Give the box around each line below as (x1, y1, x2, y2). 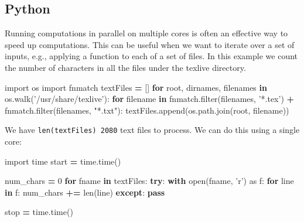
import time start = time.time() (5, 155, 121, 167)
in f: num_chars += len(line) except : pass (5, 186, 165, 198)
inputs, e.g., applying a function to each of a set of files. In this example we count (5, 50, 298, 62)
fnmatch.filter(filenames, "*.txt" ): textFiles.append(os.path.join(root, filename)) (5, 104, 289, 116)
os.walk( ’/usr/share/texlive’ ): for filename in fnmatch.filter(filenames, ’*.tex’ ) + (5, 93, 295, 105)
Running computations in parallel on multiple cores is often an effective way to (5, 27, 288, 39)
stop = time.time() (5, 206, 73, 218)
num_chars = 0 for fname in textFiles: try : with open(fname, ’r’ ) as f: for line (5, 175, 294, 187)
